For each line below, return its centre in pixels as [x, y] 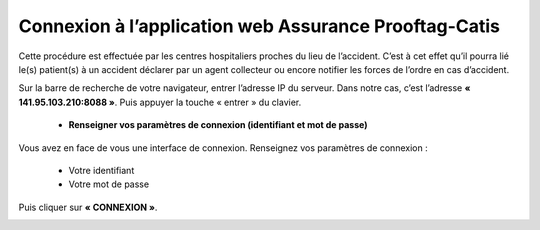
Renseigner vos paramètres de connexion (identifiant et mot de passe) [218, 125]
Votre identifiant [101, 170]
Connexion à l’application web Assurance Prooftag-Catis [259, 26]
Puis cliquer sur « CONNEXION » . [88, 207]
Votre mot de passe [109, 184]
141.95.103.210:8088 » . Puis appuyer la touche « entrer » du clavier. [160, 102]
